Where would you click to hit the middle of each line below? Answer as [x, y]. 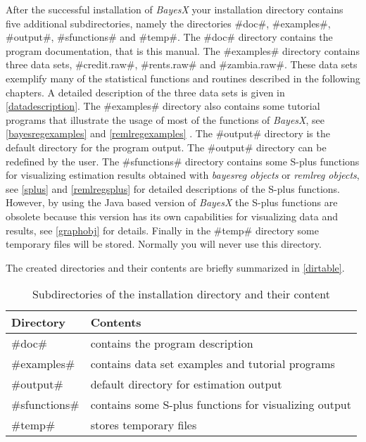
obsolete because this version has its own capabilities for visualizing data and [172, 216]
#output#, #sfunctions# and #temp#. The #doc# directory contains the [169, 37]
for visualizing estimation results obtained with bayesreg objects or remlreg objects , [183, 175]
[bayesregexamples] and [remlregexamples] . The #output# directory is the [168, 133]
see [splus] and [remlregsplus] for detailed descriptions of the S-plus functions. [173, 188]
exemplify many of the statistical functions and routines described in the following [183, 78]
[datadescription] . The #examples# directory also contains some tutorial [163, 106]
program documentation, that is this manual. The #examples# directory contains [183, 50]
